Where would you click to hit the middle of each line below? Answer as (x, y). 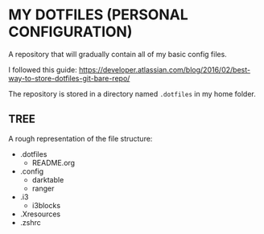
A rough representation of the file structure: (80, 138)
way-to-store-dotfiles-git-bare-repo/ (69, 78)
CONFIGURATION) (70, 32)
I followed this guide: (43, 69)
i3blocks (46, 205)
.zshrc (31, 222)
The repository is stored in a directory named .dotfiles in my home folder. (132, 93)
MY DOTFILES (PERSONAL (98, 15)
